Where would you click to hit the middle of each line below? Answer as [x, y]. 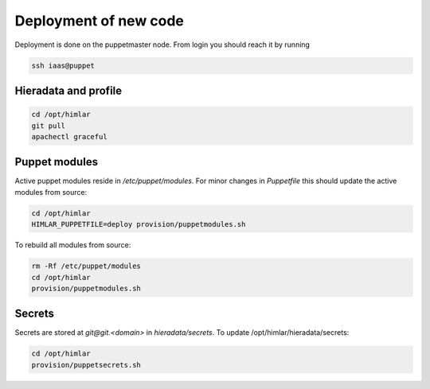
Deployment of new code [100, 21]
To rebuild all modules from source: [73, 245]
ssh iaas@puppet [63, 65]
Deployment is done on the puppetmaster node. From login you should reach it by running [162, 45]
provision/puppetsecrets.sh [86, 365]
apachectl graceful [69, 136]
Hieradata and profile [68, 90]
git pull [49, 126]
